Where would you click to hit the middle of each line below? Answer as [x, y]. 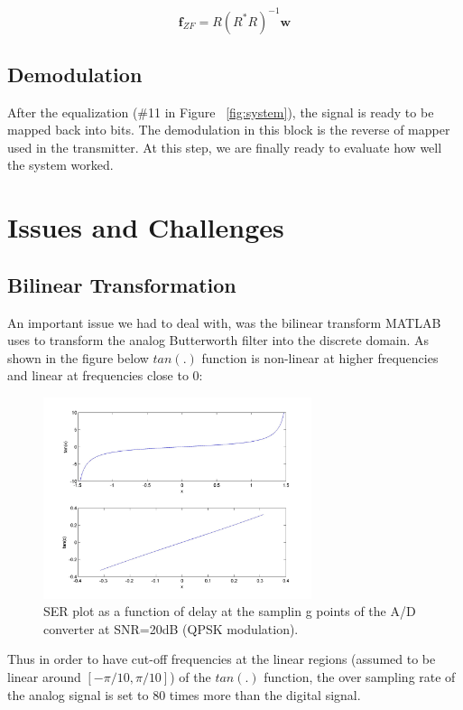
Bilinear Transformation [122, 284]
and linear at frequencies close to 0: [105, 375]
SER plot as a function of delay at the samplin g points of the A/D [230, 611]
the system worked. [60, 165]
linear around [44, 677]
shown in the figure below [78, 357]
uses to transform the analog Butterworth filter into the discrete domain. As [218, 340]
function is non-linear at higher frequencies [320, 357]
